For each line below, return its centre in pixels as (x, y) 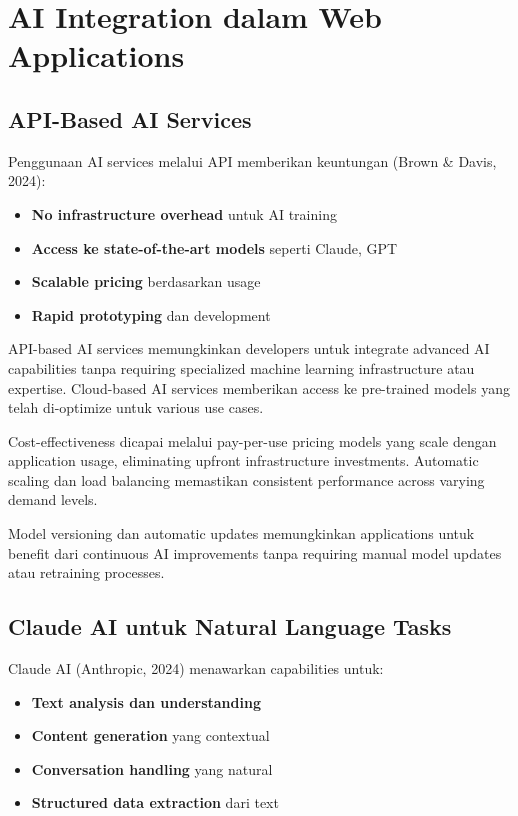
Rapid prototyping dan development (151, 314)
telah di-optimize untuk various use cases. (136, 407)
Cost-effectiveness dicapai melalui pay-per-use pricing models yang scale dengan (252, 440)
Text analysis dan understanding (146, 701)
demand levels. (53, 499)
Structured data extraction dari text (155, 802)
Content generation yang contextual (150, 735)
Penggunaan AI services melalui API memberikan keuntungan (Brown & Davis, (252, 160)
